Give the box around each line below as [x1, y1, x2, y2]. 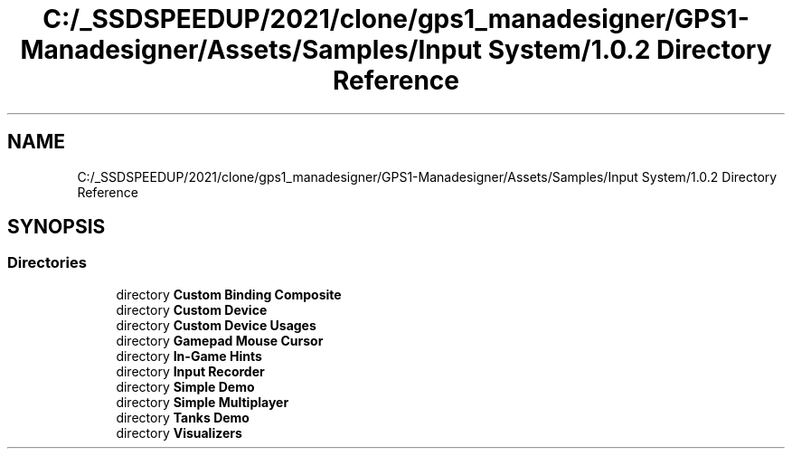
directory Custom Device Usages [116, 317, 316, 333]
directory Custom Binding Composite [116, 286, 342, 302]
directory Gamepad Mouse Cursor [116, 332, 324, 348]
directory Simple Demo [116, 378, 255, 394]
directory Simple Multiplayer [116, 394, 289, 410]
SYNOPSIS [7, 215, 106, 239]
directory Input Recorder [116, 363, 265, 379]
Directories [7, 253, 87, 272]
